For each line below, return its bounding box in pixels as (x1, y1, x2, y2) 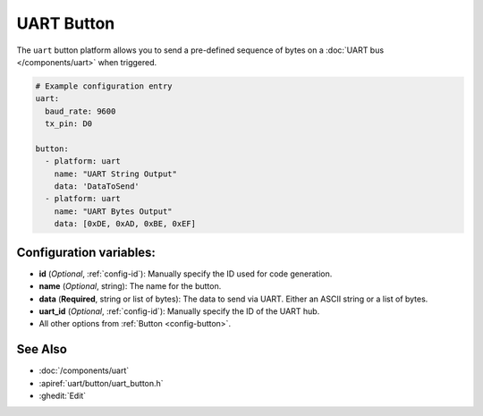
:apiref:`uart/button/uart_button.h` (38, 378, 165, 388)
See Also (16, 342, 67, 357)
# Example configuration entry (35, 81, 174, 91)
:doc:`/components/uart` (38, 365, 130, 376)
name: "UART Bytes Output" (54, 206, 174, 216)
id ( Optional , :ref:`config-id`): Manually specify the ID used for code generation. (38, 268, 333, 279)
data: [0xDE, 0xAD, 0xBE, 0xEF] (54, 219, 197, 229)
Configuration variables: (16, 244, 157, 259)
